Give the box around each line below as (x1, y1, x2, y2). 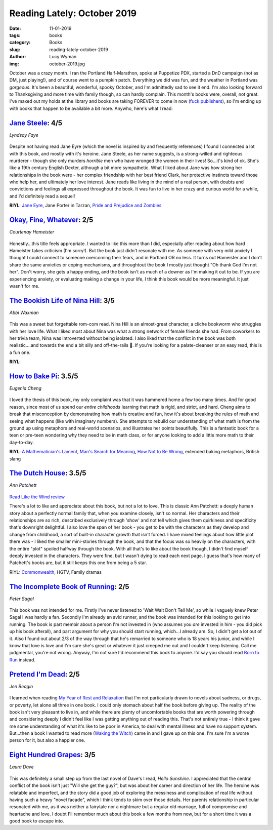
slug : (9, 46, 20, 53)
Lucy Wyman (49, 54, 77, 60)
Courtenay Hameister (9, 229, 55, 235)
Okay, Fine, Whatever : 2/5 (9, 216, 94, 224)
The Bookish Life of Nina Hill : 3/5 (9, 296, 115, 305)
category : (9, 39, 31, 46)
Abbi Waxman (9, 309, 39, 315)
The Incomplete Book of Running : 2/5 (9, 582, 129, 591)
